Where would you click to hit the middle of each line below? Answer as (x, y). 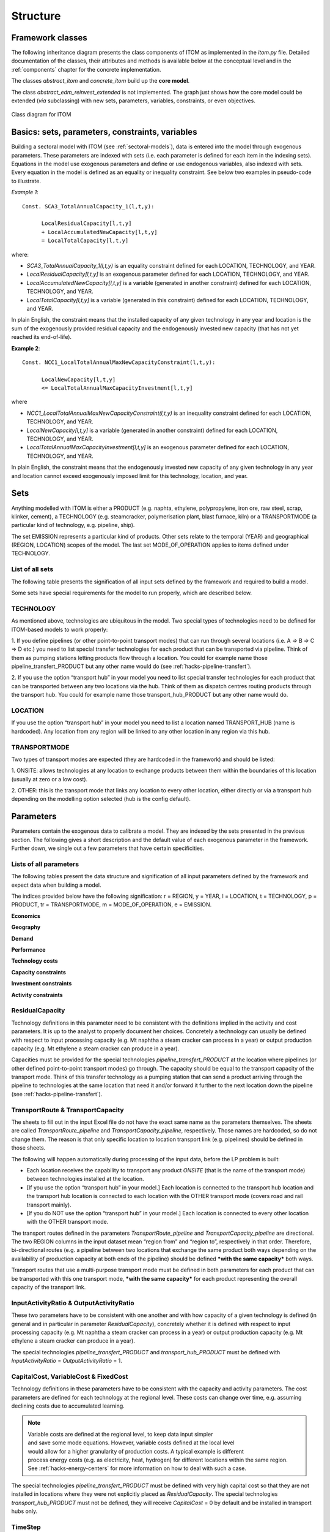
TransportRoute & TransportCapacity (68, 1110)
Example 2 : (26, 348)
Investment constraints (42, 984)
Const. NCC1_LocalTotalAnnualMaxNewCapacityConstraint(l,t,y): (119, 362)
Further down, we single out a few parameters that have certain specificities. (108, 848)
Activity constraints (37, 995)
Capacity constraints (39, 972)
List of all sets (32, 569)
